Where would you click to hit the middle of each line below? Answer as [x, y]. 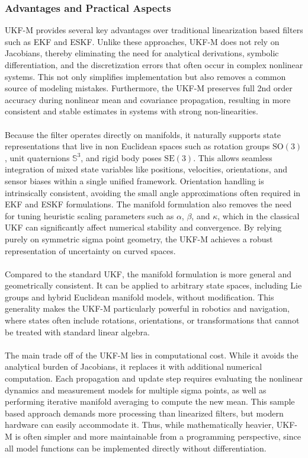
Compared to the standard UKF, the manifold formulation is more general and [148, 273]
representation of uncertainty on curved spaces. [90, 250]
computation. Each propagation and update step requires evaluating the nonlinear [154, 378]
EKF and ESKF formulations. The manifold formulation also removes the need [148, 204]
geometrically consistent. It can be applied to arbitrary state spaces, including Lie [153, 285]
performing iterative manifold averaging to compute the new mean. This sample [150, 401]
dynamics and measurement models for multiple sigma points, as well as [136, 390]
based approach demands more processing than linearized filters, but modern [144, 413]
